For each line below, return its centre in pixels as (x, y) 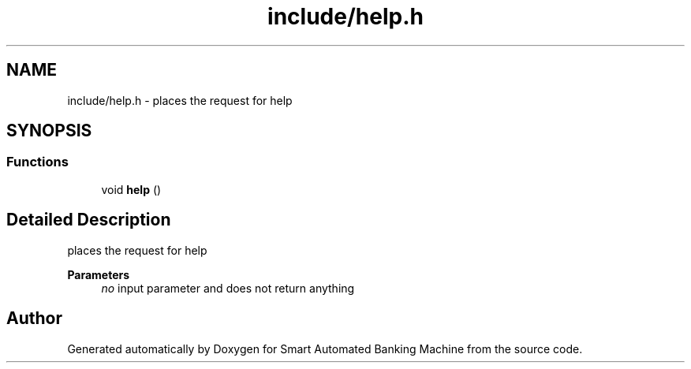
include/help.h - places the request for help (180, 100)
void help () (131, 189)
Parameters (99, 274)
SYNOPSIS (49, 131)
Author (34, 319)
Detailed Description (89, 220)
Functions (37, 162)
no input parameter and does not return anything (228, 288)
